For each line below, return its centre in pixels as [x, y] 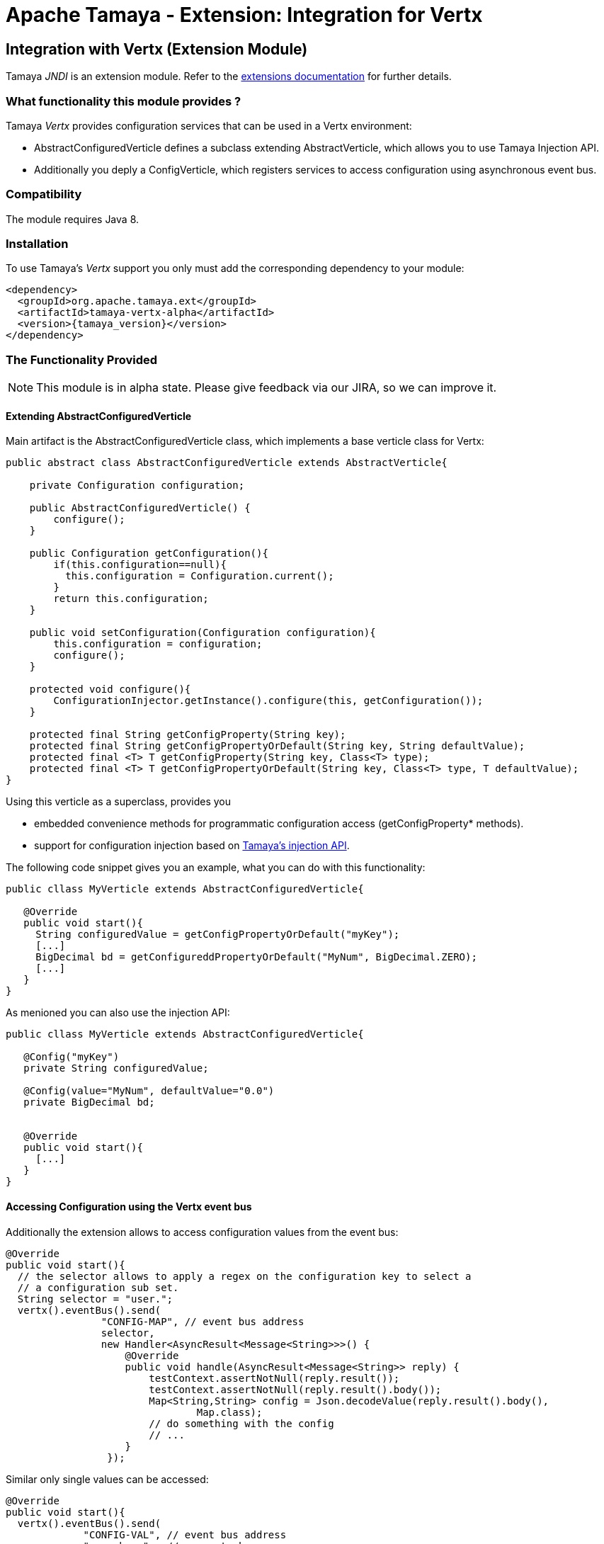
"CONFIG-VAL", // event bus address [185, 1534]
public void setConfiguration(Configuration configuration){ [203, 633]
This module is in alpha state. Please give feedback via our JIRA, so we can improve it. [267, 388]
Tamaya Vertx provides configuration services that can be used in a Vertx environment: [209, 125]
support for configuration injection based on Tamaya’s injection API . [192, 846]
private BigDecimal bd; [89, 1102]
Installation [37, 244]
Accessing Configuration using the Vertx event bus [129, 1207]
